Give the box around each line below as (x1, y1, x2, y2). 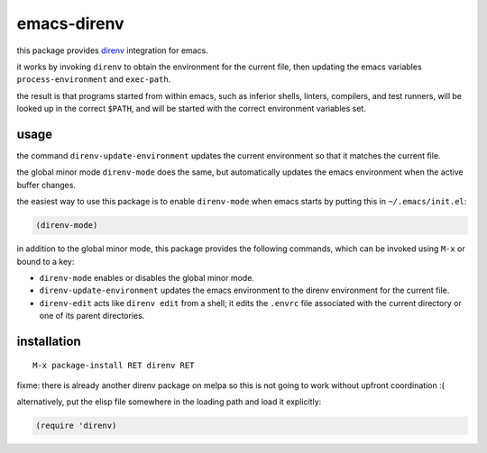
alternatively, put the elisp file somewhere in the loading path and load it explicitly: (16, 396, 322, 407)
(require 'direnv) (35, 421, 117, 431)
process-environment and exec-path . (16, 74, 171, 85)
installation (16, 333, 81, 349)
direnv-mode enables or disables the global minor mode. (39, 272, 254, 283)
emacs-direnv (16, 14, 125, 33)
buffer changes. (16, 179, 77, 190)
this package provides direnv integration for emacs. (16, 45, 209, 56)
